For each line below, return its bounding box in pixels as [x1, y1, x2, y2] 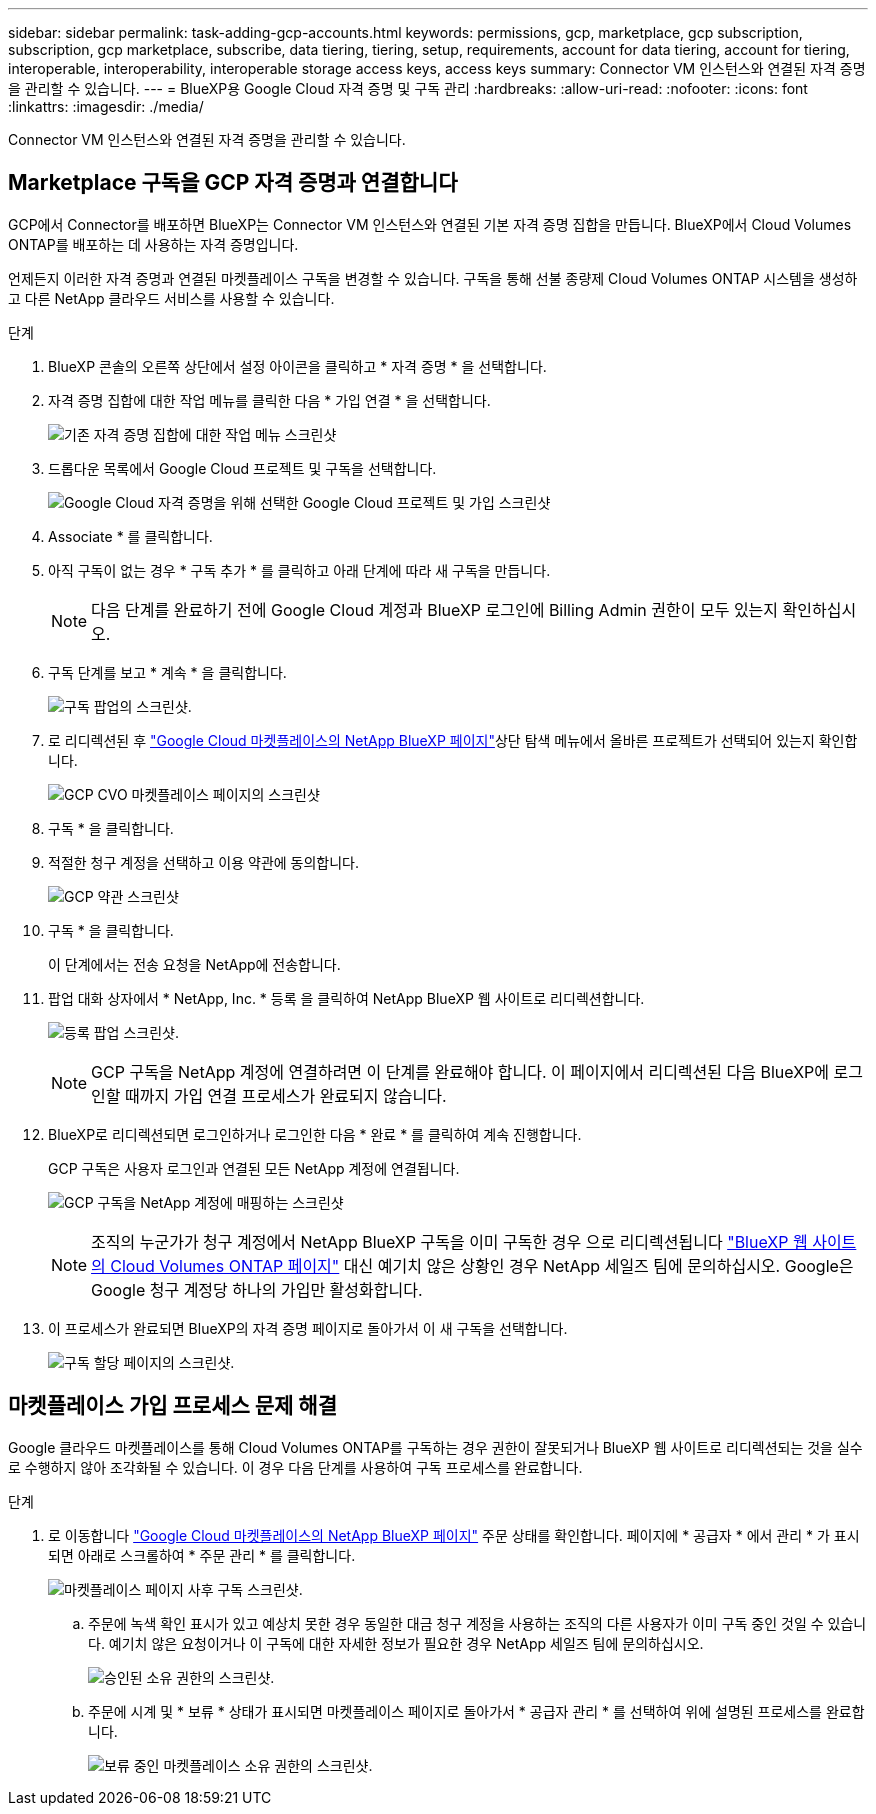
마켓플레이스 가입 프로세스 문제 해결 [8, 1393, 338, 1419]
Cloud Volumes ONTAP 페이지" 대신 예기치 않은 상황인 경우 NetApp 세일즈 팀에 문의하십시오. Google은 [110, 1255, 854, 1276]
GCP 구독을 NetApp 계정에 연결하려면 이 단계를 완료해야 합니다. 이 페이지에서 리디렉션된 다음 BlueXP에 [91, 1061, 829, 1082]
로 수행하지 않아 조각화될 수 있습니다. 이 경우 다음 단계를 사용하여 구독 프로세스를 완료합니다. [8, 1458, 583, 1476]
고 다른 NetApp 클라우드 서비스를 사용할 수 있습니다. [8, 289, 335, 307]
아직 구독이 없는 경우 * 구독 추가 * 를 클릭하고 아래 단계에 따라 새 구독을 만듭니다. [48, 561, 551, 579]
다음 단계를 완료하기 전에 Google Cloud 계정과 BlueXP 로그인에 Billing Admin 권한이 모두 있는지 [91, 599, 779, 620]
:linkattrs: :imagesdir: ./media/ [8, 98, 204, 115]
